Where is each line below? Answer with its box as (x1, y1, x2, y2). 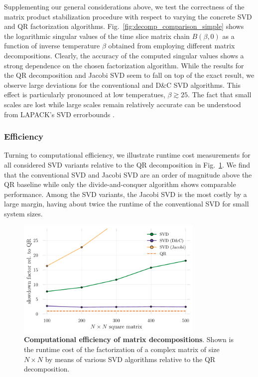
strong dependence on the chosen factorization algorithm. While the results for (4, 60, 244, 70)
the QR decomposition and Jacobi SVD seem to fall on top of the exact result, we (4, 70, 255, 80)
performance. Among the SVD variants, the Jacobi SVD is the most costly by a (4, 188, 247, 199)
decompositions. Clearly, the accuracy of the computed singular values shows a (4, 50, 244, 60)
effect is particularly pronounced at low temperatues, (4, 89, 165, 100)
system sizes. (4, 208, 43, 218)
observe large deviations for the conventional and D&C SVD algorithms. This (4, 79, 241, 90)
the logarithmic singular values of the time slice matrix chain (4, 30, 190, 41)
